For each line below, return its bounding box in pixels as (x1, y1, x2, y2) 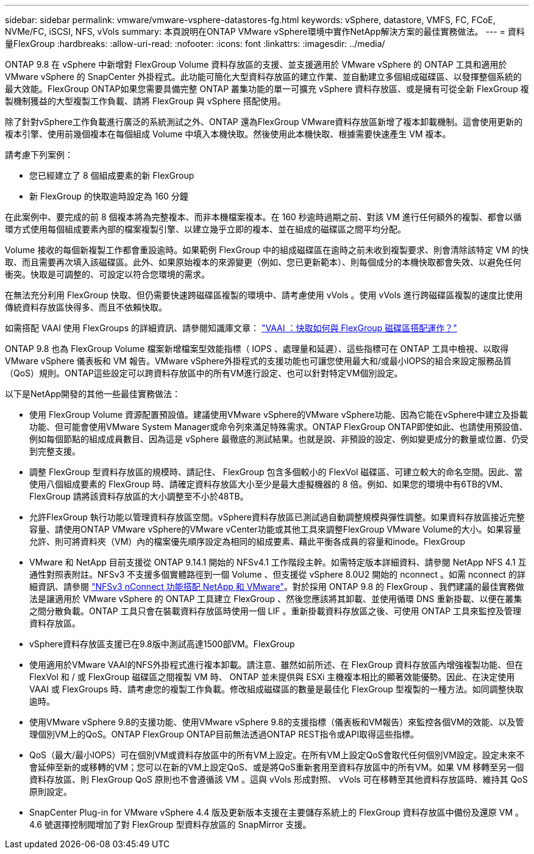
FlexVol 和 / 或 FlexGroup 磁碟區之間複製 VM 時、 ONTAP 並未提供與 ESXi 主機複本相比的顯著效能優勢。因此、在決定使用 (29, 672, 515, 682)
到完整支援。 (29, 446, 80, 456)
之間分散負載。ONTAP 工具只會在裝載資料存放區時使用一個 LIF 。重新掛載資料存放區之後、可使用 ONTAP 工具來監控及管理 (29, 606, 522, 616)
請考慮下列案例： (5, 149, 73, 160)
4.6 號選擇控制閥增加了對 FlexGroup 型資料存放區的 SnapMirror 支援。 (29, 819, 311, 830)
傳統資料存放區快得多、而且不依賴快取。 (5, 302, 167, 312)
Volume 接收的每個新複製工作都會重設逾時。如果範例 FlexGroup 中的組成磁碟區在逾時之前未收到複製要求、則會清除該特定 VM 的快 (5, 245, 529, 255)
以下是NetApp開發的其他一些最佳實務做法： (5, 389, 181, 399)
